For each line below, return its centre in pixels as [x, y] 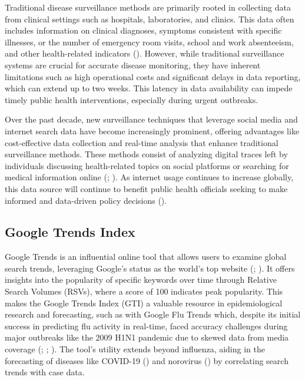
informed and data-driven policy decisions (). [86, 200]
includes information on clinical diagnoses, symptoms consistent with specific [143, 30]
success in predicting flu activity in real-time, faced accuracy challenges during [146, 326]
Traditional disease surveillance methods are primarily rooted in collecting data [148, 7]
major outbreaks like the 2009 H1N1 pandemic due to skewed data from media [147, 337]
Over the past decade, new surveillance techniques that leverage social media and [151, 119]
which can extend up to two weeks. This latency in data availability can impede [149, 88]
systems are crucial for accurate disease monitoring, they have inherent [133, 65]
